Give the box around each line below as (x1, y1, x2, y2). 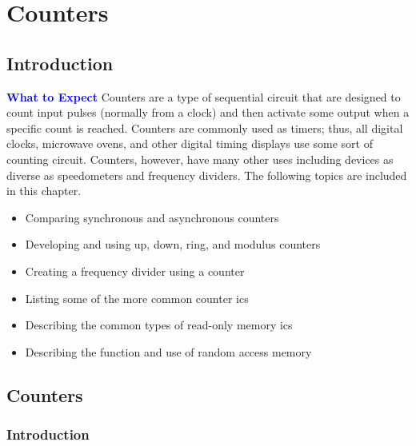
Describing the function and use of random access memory (25, 343, 312, 360)
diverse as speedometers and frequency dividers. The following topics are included (6, 166, 407, 183)
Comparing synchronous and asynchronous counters (25, 209, 279, 225)
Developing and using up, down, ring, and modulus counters (25, 236, 321, 253)
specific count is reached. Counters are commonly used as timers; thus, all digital (6, 119, 403, 136)
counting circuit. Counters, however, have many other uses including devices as (6, 150, 394, 167)
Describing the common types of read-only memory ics (25, 317, 293, 333)
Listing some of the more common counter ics (25, 289, 249, 306)
